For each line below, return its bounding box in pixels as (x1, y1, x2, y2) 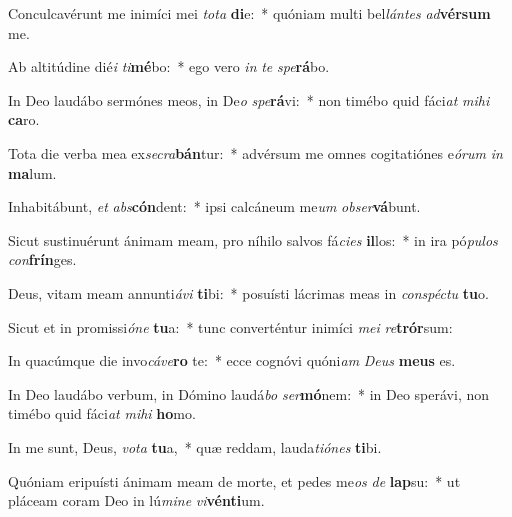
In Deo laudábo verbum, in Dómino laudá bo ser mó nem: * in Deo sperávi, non (8, 383, 490, 404)
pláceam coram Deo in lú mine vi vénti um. (8, 490, 265, 511)
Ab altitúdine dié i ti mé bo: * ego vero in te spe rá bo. (8, 56, 330, 77)
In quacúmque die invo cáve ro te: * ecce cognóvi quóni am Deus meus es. (8, 350, 456, 371)
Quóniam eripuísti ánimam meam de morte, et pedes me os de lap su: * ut (8, 470, 461, 491)
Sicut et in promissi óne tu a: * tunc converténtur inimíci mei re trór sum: (8, 316, 453, 337)
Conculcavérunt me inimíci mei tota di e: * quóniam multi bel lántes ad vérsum (8, 3, 491, 23)
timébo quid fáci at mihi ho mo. (8, 403, 196, 424)
